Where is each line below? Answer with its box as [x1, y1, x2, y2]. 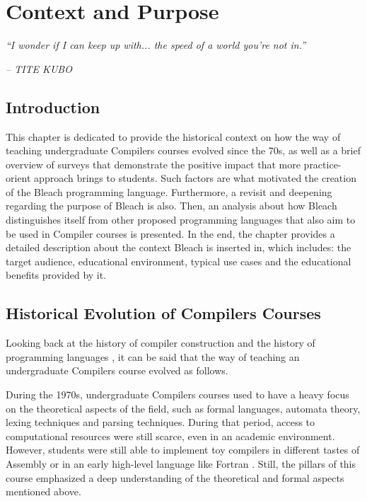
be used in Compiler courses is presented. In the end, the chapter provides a [6, 226, 335, 241]
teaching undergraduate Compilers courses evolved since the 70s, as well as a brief [6, 143, 361, 158]
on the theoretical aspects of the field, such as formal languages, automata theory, [6, 401, 361, 415]
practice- [303, 156, 342, 171]
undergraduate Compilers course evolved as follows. [6, 363, 228, 378]
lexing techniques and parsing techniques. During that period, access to [6, 415, 315, 430]
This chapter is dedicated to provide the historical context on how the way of [6, 129, 341, 144]
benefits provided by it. [6, 267, 107, 282]
